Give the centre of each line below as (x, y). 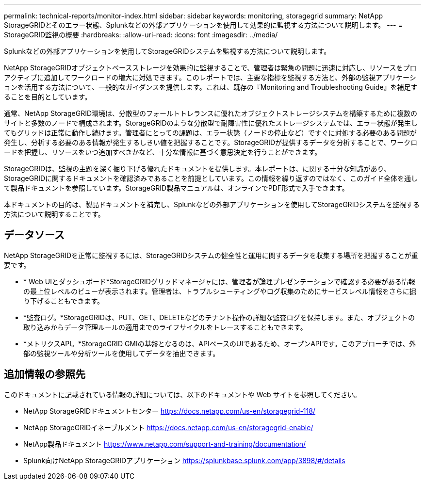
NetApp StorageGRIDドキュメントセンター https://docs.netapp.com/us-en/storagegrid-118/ (169, 411)
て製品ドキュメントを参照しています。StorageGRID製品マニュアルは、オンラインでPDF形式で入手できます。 (176, 188)
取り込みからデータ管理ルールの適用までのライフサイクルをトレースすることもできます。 (165, 327)
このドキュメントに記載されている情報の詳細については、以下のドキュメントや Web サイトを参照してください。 (182, 394)
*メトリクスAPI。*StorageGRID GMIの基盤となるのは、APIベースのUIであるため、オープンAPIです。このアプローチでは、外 (220, 343)
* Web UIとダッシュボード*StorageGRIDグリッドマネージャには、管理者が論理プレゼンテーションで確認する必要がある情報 (219, 281)
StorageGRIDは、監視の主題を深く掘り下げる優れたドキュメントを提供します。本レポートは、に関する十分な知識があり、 (197, 169)
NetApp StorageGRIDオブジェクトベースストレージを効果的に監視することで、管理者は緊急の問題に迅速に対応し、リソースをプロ (210, 68)
